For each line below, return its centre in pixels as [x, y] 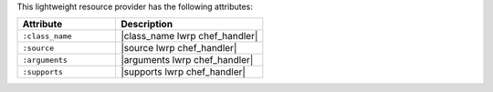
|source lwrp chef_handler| [178, 48]
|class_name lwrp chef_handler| [189, 36]
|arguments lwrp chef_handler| [187, 60]
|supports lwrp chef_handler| [183, 72]
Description [147, 25]
